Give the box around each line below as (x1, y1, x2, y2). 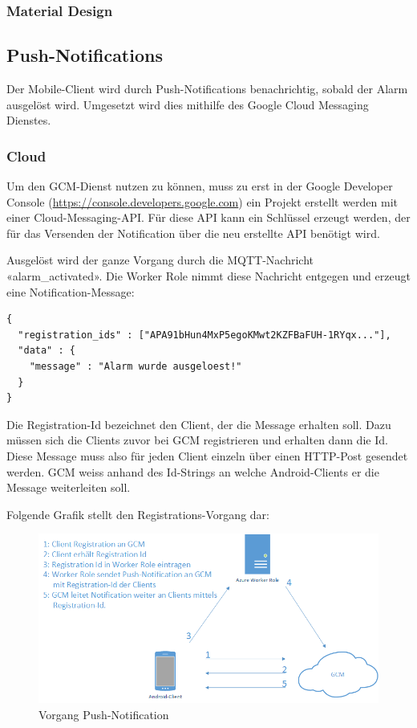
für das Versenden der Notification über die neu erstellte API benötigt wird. (6, 224, 380, 241)
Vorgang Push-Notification (38, 706, 169, 722)
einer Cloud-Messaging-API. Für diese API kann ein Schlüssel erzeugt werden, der (6, 209, 411, 226)
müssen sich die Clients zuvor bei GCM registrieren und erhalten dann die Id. (6, 431, 388, 448)
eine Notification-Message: (6, 283, 135, 300)
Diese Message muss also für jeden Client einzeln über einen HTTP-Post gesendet (6, 447, 408, 464)
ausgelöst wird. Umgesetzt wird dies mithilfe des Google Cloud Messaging (6, 96, 369, 112)
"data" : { (18, 345, 75, 357)
